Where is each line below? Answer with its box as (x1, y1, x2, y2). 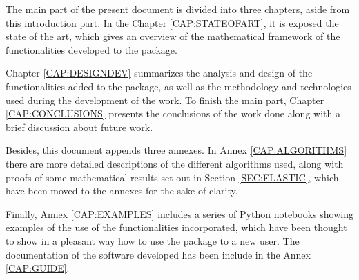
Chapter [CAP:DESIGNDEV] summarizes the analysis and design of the (6, 66, 313, 80)
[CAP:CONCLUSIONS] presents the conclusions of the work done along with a (6, 106, 340, 121)
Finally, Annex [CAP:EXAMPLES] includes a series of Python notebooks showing (6, 206, 353, 221)
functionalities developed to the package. (6, 42, 177, 57)
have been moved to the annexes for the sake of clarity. (6, 183, 238, 198)
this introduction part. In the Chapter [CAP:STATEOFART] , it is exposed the (6, 15, 339, 30)
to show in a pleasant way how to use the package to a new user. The (6, 233, 300, 248)
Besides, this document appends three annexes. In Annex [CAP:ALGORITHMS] (6, 143, 347, 157)
